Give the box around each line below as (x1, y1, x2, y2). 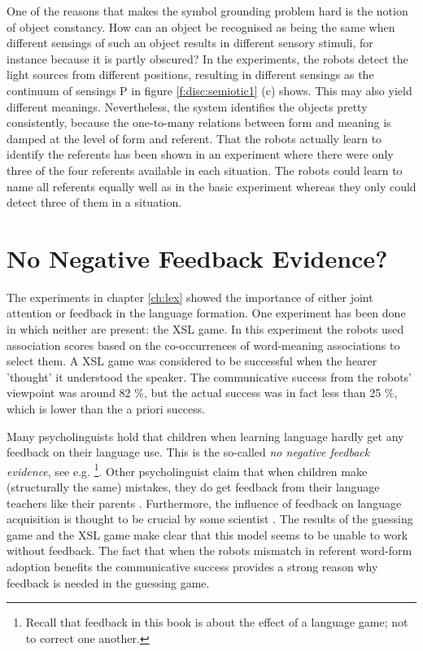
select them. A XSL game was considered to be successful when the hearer (7, 352, 377, 369)
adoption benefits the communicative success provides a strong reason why (7, 558, 378, 575)
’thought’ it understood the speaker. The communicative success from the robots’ (7, 368, 412, 385)
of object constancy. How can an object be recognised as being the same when (7, 18, 395, 35)
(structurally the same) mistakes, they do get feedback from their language (7, 478, 380, 496)
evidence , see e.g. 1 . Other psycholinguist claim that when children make (7, 460, 368, 479)
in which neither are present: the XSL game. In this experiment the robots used (7, 321, 404, 338)
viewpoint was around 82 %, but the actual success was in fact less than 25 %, (7, 384, 398, 401)
